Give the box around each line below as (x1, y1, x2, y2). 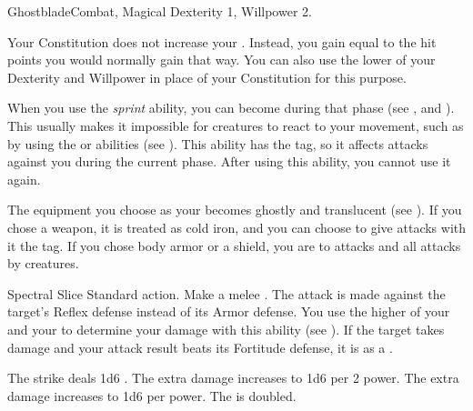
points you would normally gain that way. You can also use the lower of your (7, 50, 436, 69)
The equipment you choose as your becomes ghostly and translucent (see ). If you (7, 200, 462, 219)
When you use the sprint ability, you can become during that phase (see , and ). (7, 98, 455, 117)
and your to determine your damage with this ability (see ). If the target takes (7, 319, 445, 338)
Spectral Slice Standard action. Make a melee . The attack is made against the (7, 284, 446, 303)
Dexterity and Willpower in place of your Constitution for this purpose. (7, 67, 407, 86)
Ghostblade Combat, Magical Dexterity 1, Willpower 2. (7, 2, 312, 20)
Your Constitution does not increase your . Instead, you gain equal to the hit (7, 32, 437, 51)
